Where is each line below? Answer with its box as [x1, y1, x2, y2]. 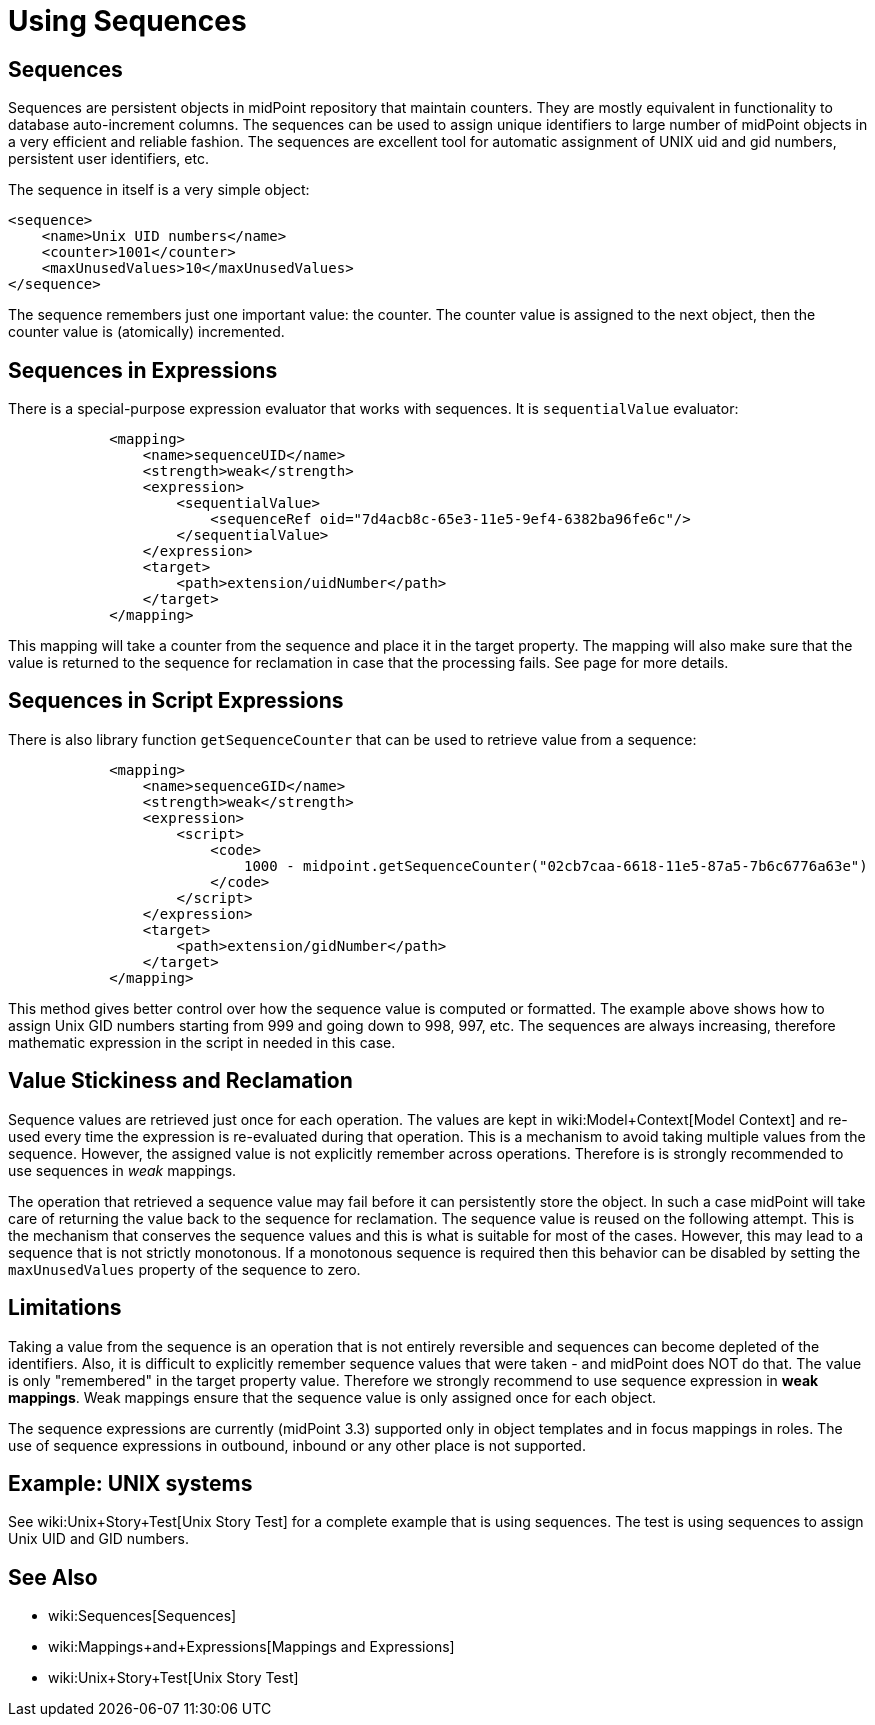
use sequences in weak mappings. [8, 1161, 237, 1179]
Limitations [8, 1295, 122, 1321]
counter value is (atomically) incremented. [8, 323, 285, 341]
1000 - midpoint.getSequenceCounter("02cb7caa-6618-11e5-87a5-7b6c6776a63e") [244, 857, 868, 874]
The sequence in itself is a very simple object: [8, 181, 310, 199]
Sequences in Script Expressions [8, 688, 344, 714]
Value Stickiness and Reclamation [8, 1068, 353, 1094]
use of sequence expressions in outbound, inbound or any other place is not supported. [8, 1436, 586, 1454]
